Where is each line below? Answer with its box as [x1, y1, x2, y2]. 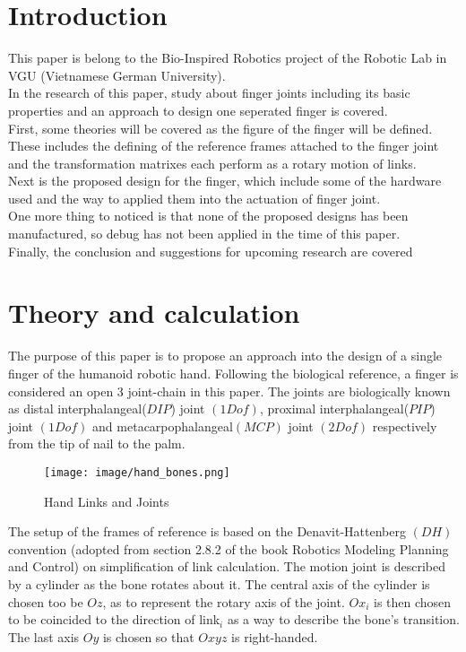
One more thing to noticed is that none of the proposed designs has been [8, 206, 409, 225]
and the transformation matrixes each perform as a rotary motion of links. [8, 153, 417, 172]
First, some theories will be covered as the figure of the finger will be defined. [8, 118, 433, 137]
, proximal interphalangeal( [259, 399, 410, 418]
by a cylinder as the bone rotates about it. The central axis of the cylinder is [8, 574, 430, 593]
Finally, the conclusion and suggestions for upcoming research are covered [8, 241, 413, 260]
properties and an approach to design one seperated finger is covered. [8, 100, 388, 119]
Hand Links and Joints [44, 491, 169, 510]
